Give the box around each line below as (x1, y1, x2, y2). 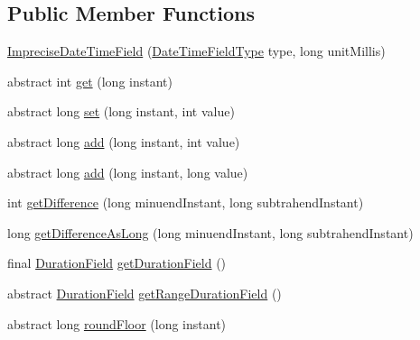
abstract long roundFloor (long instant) (7, 314, 227, 333)
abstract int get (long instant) (7, 71, 173, 90)
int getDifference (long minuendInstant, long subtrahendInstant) (7, 193, 364, 212)
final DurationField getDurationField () (7, 253, 227, 272)
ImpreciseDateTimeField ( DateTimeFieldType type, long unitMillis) (7, 41, 386, 60)
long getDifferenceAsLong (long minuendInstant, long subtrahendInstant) (7, 223, 414, 242)
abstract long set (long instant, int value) (7, 102, 235, 121)
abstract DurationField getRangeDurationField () (7, 283, 282, 302)
